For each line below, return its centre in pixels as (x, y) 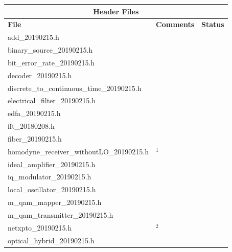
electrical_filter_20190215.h (52, 100)
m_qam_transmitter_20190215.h (61, 215)
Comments (175, 24)
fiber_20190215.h (35, 138)
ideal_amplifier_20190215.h (52, 164)
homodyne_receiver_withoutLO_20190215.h (78, 151)
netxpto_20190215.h (40, 227)
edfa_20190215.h (34, 113)
